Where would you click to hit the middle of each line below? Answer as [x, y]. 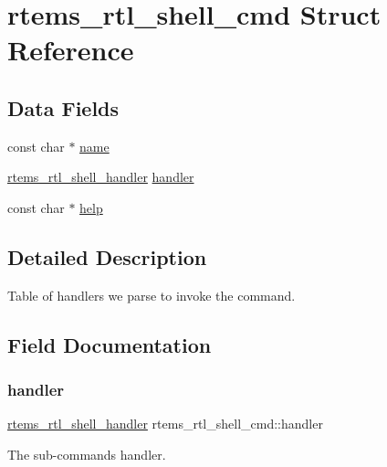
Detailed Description [107, 256]
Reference [71, 50]
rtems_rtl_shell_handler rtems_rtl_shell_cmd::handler [165, 424]
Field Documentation [110, 344]
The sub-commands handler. [87, 454]
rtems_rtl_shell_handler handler [101, 177]
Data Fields [63, 107]
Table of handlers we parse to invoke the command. [152, 295]
